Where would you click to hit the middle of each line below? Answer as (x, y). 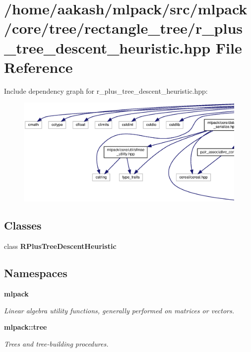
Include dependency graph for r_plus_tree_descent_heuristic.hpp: (106, 90)
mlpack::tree (26, 327)
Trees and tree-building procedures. (56, 343)
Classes (23, 225)
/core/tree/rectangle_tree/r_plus (123, 28)
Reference (38, 67)
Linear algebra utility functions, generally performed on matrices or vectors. (119, 310)
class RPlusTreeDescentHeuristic (60, 246)
